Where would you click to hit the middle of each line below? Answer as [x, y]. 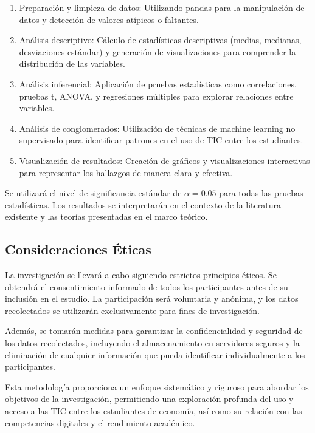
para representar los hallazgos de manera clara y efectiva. [126, 172]
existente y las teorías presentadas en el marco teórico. [106, 216]
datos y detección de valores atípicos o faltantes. [109, 19]
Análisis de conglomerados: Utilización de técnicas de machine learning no [157, 128]
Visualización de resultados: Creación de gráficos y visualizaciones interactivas [164, 160]
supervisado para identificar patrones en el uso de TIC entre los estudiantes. [161, 140]
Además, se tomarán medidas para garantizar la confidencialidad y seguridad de [154, 331]
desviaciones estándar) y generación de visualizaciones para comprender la [157, 51]
